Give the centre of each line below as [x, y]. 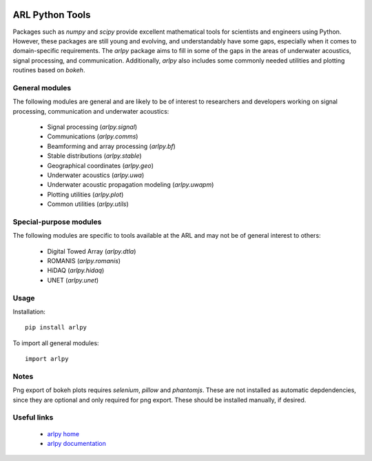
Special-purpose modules [57, 222]
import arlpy [47, 359]
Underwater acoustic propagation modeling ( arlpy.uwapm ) [131, 185]
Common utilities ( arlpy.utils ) [88, 204]
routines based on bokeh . [49, 70]
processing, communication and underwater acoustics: [91, 111]
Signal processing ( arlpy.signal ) [92, 127]
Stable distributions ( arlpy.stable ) [94, 156]
